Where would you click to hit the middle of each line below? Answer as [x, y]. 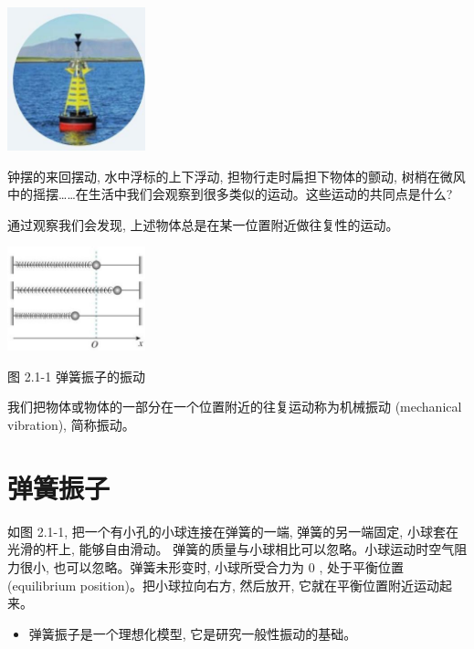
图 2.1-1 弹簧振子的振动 [76, 376]
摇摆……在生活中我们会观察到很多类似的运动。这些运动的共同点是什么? [242, 194]
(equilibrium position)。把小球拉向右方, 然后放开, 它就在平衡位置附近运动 [224, 585]
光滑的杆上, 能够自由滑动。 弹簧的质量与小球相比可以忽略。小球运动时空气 [231, 549]
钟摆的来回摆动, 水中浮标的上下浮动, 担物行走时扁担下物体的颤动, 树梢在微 [230, 176]
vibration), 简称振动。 [71, 425]
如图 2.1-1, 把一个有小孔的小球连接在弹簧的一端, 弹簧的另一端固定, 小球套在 [233, 531]
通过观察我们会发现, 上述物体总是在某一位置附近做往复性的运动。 [203, 224]
